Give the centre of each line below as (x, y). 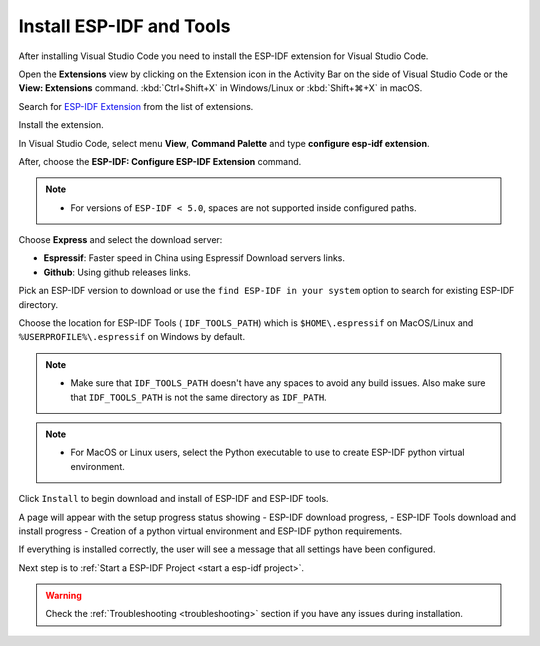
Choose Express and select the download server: (120, 240)
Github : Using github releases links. (117, 272)
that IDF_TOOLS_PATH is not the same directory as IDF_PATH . (198, 397)
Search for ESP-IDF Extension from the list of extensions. (136, 106)
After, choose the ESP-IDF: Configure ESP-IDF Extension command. (160, 161)
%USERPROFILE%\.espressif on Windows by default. (131, 337)
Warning (63, 596)
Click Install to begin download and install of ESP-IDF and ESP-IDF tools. (173, 499)
